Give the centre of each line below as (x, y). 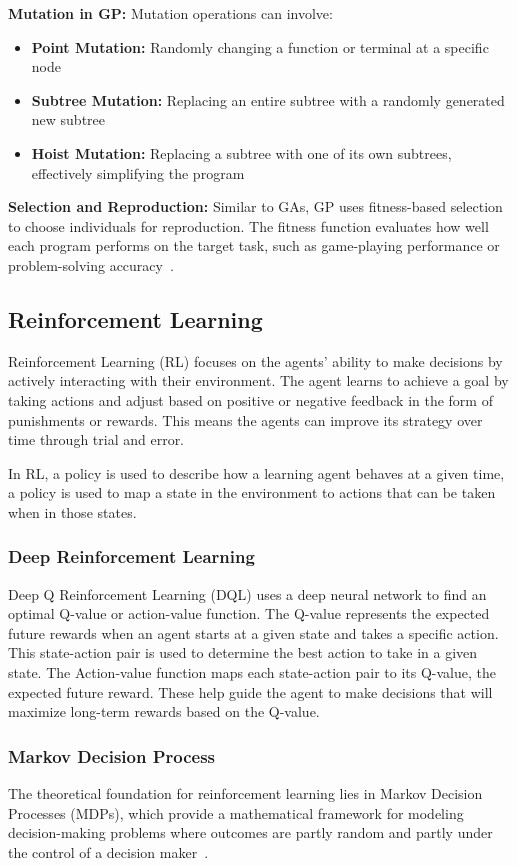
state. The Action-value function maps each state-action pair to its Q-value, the (252, 672)
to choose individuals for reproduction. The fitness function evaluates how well (248, 225)
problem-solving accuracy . (91, 264)
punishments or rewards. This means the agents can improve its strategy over (245, 419)
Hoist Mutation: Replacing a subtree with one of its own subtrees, (241, 152)
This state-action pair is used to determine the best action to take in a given (243, 652)
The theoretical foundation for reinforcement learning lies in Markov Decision (245, 793)
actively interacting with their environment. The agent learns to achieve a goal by (258, 380)
